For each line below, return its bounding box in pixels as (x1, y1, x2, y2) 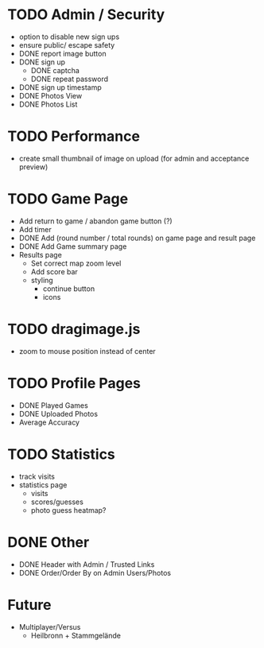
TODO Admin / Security (7, 6, 165, 24)
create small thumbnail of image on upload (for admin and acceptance (18, 153, 250, 163)
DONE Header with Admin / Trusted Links (18, 559, 155, 569)
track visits (18, 471, 55, 481)
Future (7, 596, 52, 614)
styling (30, 275, 53, 285)
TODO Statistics (7, 445, 116, 463)
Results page (18, 250, 63, 259)
